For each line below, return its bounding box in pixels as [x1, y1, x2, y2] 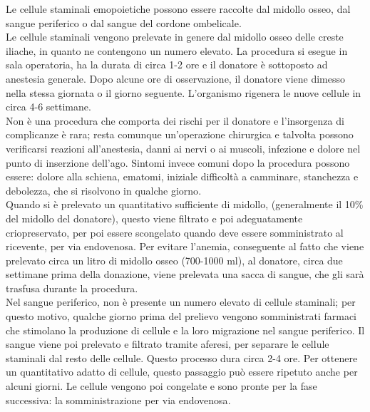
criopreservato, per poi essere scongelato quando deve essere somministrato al [6, 225, 344, 240]
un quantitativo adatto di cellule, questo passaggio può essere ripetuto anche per [6, 364, 358, 379]
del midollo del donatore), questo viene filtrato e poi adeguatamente [6, 210, 303, 225]
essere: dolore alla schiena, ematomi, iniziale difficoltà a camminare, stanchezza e [6, 169, 359, 184]
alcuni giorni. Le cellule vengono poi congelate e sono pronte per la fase [6, 378, 317, 393]
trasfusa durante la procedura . [6, 280, 138, 295]
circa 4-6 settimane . [6, 99, 91, 114]
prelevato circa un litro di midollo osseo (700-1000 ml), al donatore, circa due [6, 252, 343, 267]
